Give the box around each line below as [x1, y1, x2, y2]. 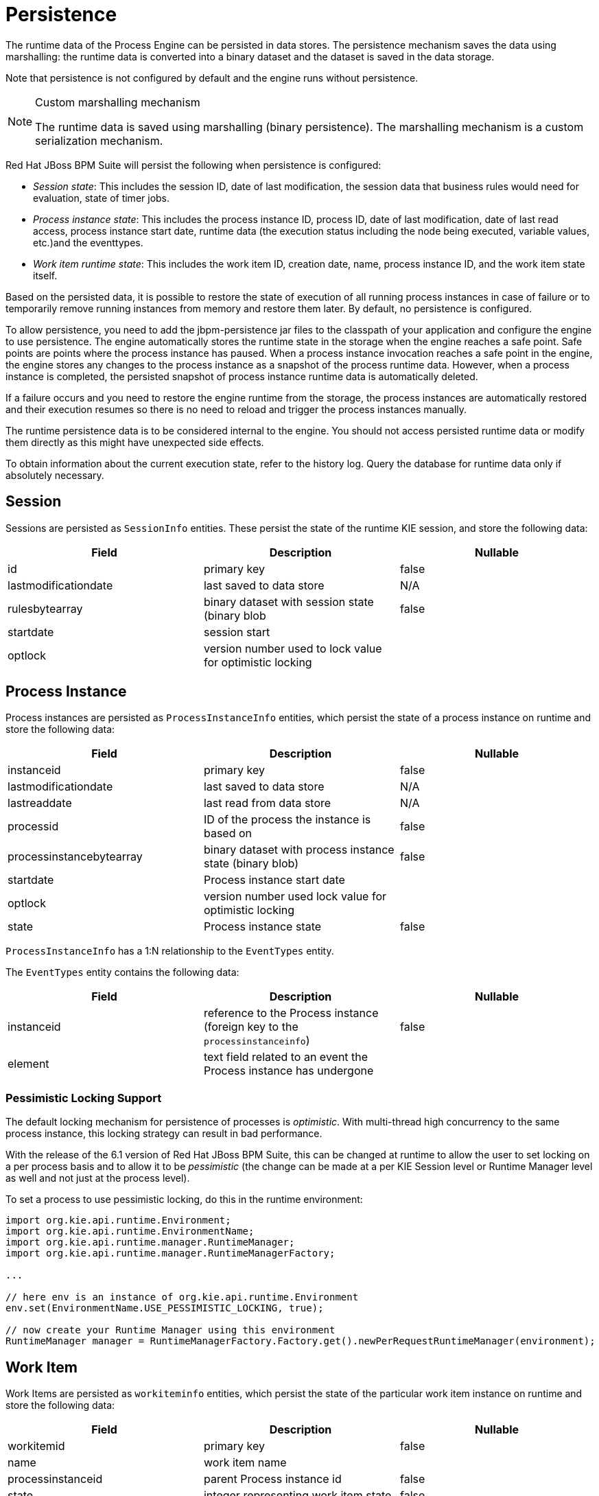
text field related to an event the [203, 1050, 368, 1064]
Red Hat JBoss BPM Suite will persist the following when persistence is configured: [5, 159, 381, 171]
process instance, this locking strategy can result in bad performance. [5, 1127, 322, 1140]
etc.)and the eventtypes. [33, 236, 143, 248]
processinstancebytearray [8, 850, 143, 864]
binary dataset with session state [203, 594, 374, 609]
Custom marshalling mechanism [35, 95, 200, 109]
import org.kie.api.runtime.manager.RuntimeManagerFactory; [5, 1248, 336, 1259]
